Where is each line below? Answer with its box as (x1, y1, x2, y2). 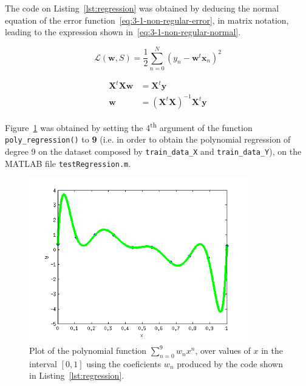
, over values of (195, 344, 251, 357)
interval (29, 357, 57, 370)
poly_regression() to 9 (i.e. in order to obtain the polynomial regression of (5, 133, 291, 146)
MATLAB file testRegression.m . (5, 157, 131, 169)
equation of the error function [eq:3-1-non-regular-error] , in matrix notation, (5, 13, 289, 26)
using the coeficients (86, 357, 161, 370)
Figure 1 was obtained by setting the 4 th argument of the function (5, 119, 253, 134)
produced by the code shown (177, 357, 283, 370)
